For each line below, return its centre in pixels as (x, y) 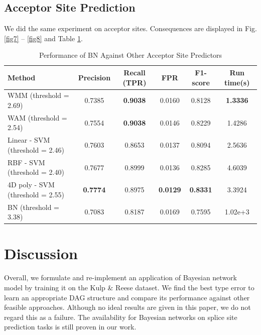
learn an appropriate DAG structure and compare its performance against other (127, 297)
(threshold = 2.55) (36, 194)
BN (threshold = (33, 207)
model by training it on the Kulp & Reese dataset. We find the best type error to (129, 288)
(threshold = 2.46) (36, 149)
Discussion (41, 253)
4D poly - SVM (31, 185)
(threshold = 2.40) (36, 172)
